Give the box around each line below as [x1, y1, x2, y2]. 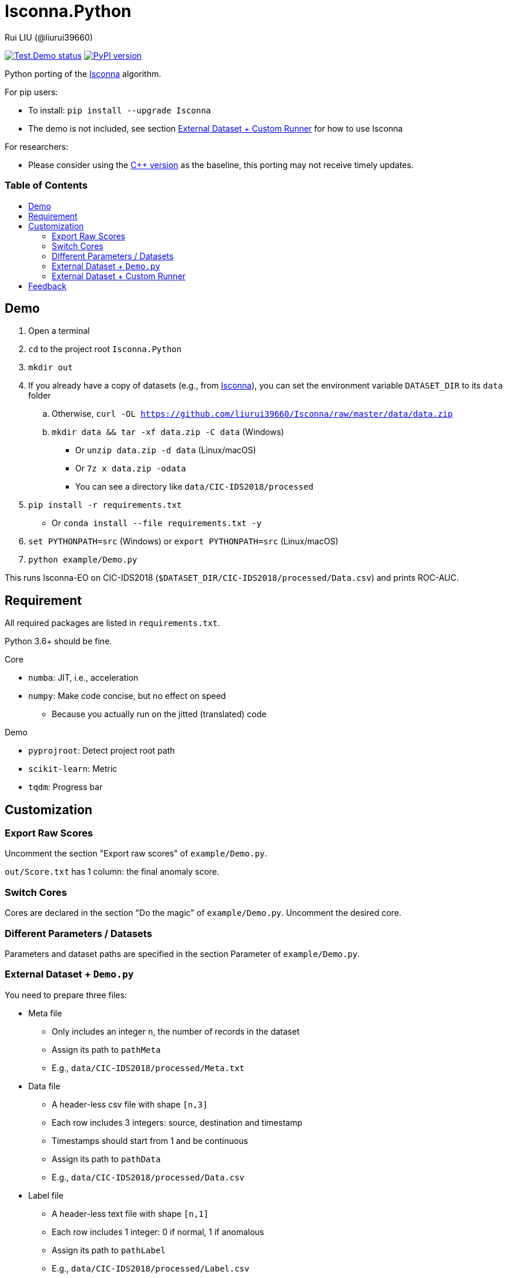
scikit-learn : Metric [28, 764, 117, 774]
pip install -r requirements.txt [28, 500, 182, 510]
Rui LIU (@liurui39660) [5, 32, 93, 42]
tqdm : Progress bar [28, 782, 103, 792]
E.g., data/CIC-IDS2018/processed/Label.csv [52, 1263, 250, 1273]
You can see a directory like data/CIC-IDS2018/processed [75, 481, 314, 492]
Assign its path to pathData [52, 1153, 161, 1164]
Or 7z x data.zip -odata [75, 463, 186, 474]
